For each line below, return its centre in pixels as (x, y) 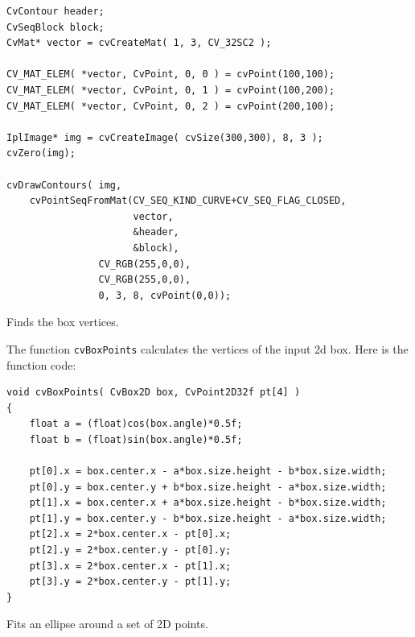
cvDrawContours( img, (64, 185)
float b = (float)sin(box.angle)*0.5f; (136, 439)
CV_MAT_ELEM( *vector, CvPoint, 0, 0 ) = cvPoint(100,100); (171, 74)
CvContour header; (55, 11)
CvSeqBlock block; (55, 27)
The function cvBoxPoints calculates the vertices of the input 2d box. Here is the (207, 348)
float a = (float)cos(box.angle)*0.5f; (136, 424)
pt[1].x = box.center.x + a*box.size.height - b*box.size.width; (208, 503)
